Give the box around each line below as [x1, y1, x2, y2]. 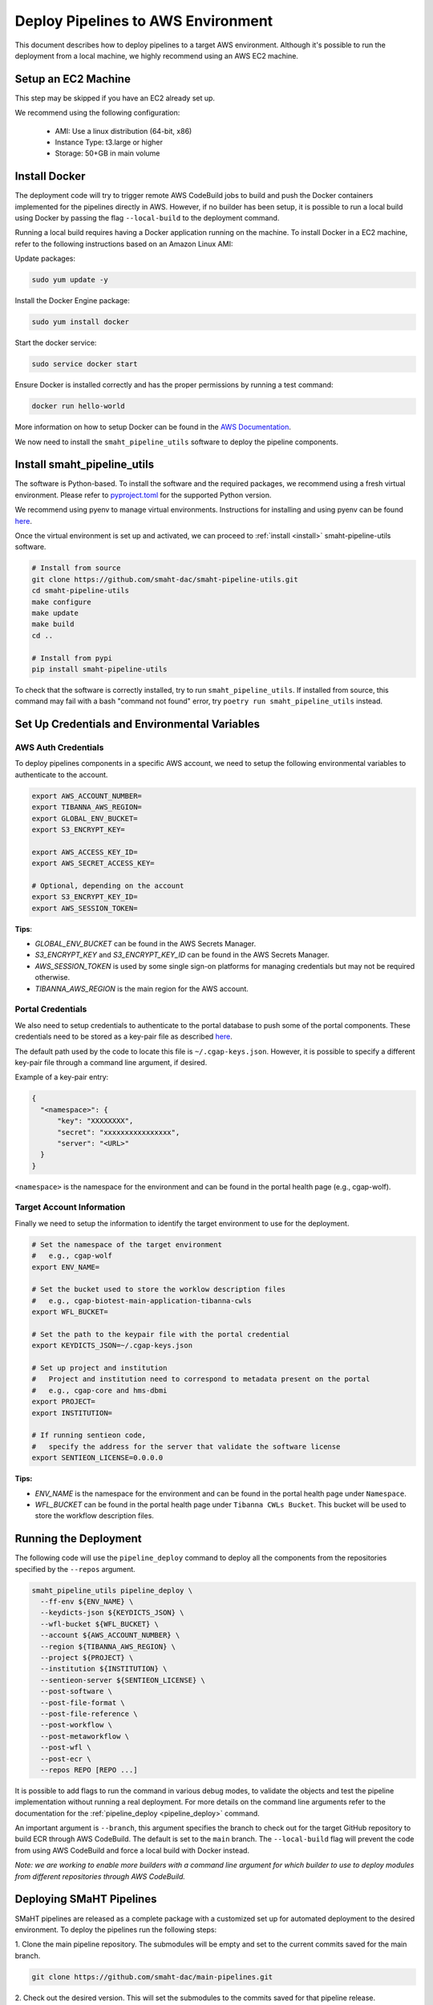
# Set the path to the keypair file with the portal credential [31, 1330, 290, 1339]
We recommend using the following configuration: [14, 108, 180, 118]
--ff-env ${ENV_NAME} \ [40, 1597, 134, 1606]
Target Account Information [14, 1201, 126, 1213]
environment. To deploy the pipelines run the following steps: [14, 1925, 216, 1934]
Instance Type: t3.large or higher [55, 137, 164, 148]
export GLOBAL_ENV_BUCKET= [31, 814, 138, 823]
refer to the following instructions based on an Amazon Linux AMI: [14, 239, 233, 249]
